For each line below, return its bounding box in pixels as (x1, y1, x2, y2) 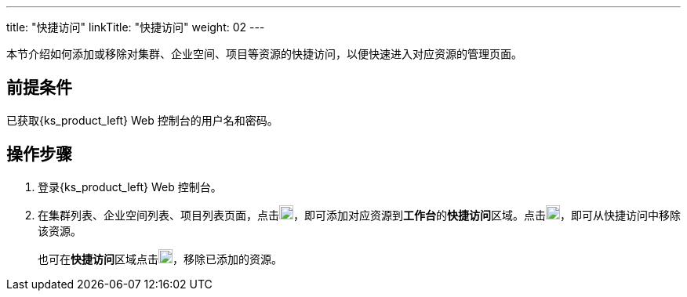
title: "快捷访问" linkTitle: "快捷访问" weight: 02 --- (6, 20, 265, 34)
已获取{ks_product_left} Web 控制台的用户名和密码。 (6, 113, 278, 127)
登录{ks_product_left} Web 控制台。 (38, 179, 222, 194)
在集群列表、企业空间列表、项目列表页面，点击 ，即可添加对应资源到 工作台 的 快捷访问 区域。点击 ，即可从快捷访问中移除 (38, 208, 681, 222)
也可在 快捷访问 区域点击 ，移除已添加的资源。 (38, 252, 282, 266)
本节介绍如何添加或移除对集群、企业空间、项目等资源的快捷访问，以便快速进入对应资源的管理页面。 (6, 47, 522, 60)
